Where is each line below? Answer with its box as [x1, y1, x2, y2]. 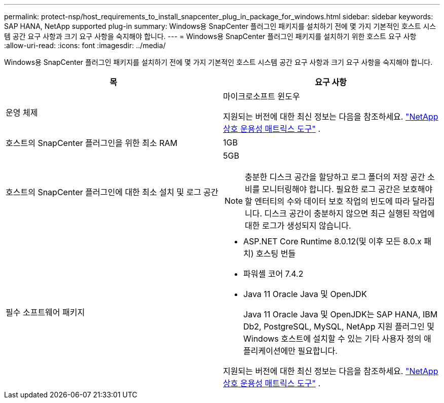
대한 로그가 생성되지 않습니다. [245, 221, 351, 231]
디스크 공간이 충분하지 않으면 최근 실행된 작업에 [264, 208, 435, 218]
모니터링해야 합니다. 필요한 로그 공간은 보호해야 [262, 184, 433, 194]
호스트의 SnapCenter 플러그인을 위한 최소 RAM [6, 138, 178, 148]
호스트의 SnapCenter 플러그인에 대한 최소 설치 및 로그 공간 [6, 187, 218, 197]
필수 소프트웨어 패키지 [6, 307, 85, 317]
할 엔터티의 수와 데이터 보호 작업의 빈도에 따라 [245, 196, 410, 206]
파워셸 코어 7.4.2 [243, 269, 304, 279]
